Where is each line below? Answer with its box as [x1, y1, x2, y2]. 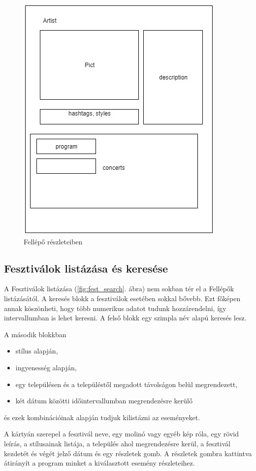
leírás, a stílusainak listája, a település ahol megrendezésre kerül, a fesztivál [4, 438, 230, 448]
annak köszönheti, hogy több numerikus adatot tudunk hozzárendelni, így [4, 303, 226, 313]
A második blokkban [4, 329, 66, 339]
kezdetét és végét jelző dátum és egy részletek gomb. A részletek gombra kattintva [4, 448, 252, 458]
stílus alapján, [15, 346, 58, 356]
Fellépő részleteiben [24, 236, 83, 246]
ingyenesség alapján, [15, 362, 77, 372]
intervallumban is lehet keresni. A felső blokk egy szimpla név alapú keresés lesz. [4, 313, 247, 323]
